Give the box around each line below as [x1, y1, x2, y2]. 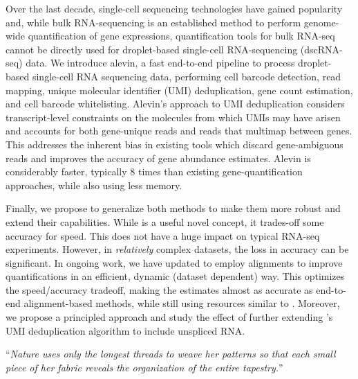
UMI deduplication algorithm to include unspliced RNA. [6, 323, 245, 337]
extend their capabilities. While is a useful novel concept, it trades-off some [6, 214, 324, 229]
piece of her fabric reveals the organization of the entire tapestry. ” [6, 360, 283, 374]
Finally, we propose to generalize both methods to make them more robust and [6, 201, 341, 215]
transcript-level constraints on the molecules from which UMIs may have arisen [6, 109, 341, 124]
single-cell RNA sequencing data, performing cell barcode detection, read [32, 69, 341, 83]
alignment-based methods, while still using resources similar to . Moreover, [23, 296, 340, 310]
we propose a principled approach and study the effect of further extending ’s [6, 310, 333, 324]
